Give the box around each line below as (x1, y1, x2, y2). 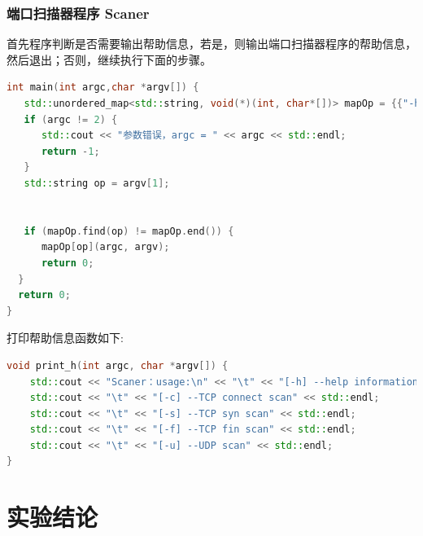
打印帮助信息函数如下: (7, 329, 124, 346)
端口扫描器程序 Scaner (7, 2, 150, 23)
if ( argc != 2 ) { (24, 113, 118, 125)
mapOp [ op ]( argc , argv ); (41, 241, 170, 253)
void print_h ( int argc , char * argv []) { (7, 359, 229, 371)
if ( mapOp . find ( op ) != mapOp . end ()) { (24, 225, 234, 237)
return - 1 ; (41, 145, 100, 157)
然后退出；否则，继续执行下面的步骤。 (7, 51, 211, 68)
